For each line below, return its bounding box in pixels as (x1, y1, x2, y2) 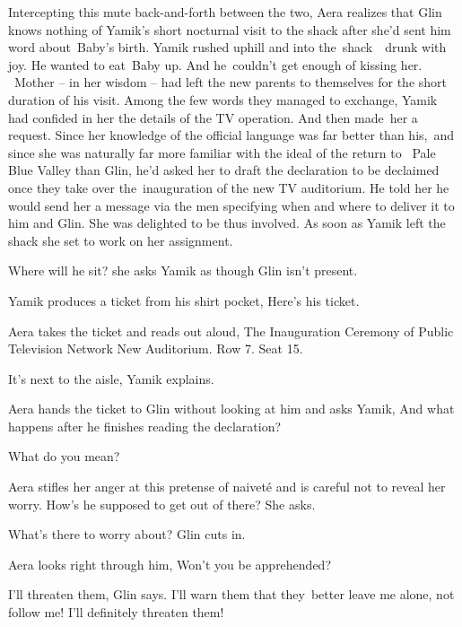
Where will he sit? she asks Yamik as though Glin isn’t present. (8, 261, 358, 280)
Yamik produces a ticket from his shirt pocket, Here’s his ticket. (8, 291, 360, 309)
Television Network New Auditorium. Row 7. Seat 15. (8, 339, 303, 358)
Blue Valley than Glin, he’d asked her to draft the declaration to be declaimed (8, 161, 440, 179)
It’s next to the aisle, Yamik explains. (8, 369, 214, 388)
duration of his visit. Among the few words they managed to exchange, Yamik (8, 90, 438, 109)
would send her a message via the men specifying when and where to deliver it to (8, 196, 455, 214)
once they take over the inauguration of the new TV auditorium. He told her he (8, 178, 449, 196)
